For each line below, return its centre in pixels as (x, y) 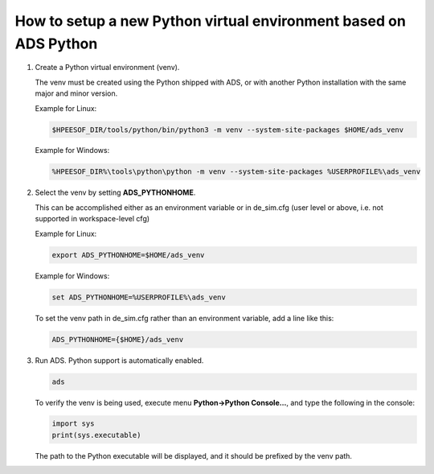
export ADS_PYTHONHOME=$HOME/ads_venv (128, 255)
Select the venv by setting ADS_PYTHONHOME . (115, 192)
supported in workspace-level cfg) (92, 219)
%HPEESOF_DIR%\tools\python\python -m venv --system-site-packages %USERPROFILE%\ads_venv (236, 172)
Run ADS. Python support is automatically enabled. (119, 360)
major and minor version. (76, 93)
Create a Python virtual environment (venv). (107, 68)
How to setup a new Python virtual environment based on (210, 21)
